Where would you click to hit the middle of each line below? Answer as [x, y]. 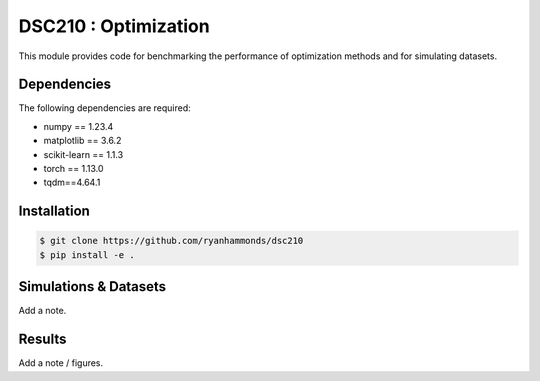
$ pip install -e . [87, 254]
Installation [54, 211]
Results [42, 339]
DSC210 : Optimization [114, 26]
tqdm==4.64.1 [72, 182]
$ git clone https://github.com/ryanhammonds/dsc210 [171, 241]
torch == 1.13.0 [73, 169]
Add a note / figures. [61, 363]
